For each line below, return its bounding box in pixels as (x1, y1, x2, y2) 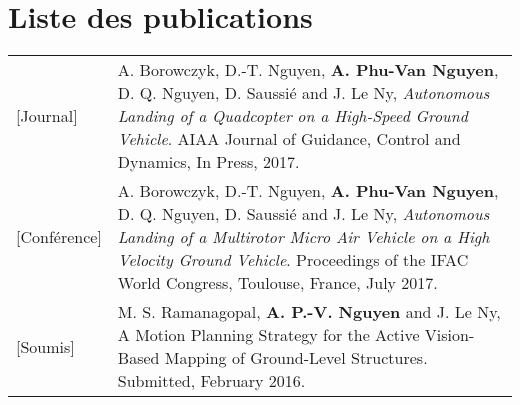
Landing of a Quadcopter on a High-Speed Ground (117, 104, 468, 128)
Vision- (424, 323, 475, 347)
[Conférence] (16, 225, 102, 249)
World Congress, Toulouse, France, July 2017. (117, 271, 438, 295)
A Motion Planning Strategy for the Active (117, 323, 420, 347)
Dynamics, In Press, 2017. (117, 150, 300, 174)
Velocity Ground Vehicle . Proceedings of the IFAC (117, 248, 469, 272)
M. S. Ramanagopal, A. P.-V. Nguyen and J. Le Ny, (117, 300, 501, 324)
